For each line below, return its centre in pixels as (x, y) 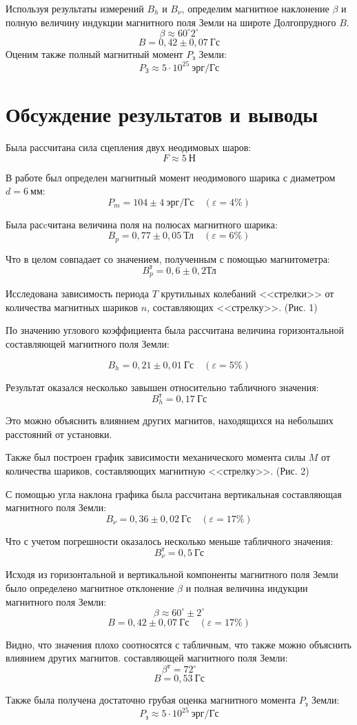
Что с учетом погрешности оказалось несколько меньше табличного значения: (170, 540)
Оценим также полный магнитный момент (94, 53)
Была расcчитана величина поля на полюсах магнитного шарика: (142, 224)
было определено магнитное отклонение (90, 587)
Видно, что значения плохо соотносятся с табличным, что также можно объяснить (178, 644)
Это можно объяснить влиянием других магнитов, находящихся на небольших (170, 420)
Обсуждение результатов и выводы (162, 113)
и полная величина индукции (247, 587)
